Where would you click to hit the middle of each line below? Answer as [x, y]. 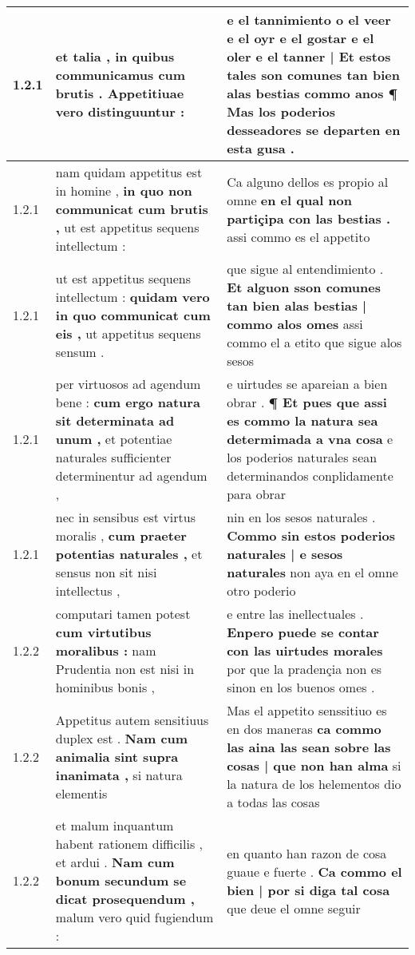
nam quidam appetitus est [129, 172]
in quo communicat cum [133, 315]
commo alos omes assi [295, 324]
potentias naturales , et [129, 554]
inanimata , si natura [119, 775]
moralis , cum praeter [121, 535]
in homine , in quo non [124, 190]
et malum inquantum [115, 825]
